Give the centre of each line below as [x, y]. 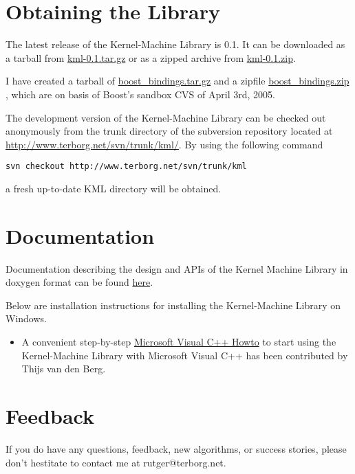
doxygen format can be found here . [79, 282]
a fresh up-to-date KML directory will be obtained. [114, 188]
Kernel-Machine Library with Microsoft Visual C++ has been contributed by [185, 355]
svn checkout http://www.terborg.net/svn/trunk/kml [126, 167]
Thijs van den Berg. [64, 369]
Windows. [26, 318]
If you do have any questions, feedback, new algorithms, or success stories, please [176, 448]
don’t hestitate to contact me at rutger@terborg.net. [116, 462]
